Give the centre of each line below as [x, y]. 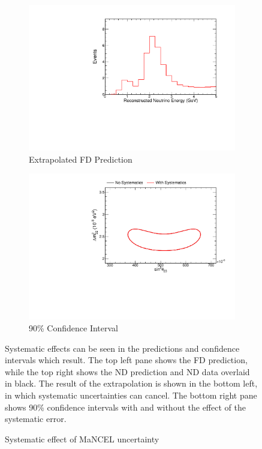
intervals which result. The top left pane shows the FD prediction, [126, 360]
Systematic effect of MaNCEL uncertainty [82, 438]
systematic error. [36, 419]
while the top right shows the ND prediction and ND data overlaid [127, 371]
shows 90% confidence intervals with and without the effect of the [125, 407]
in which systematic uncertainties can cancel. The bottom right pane [131, 395]
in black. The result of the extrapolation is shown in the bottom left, [131, 383]
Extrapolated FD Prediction [81, 159]
